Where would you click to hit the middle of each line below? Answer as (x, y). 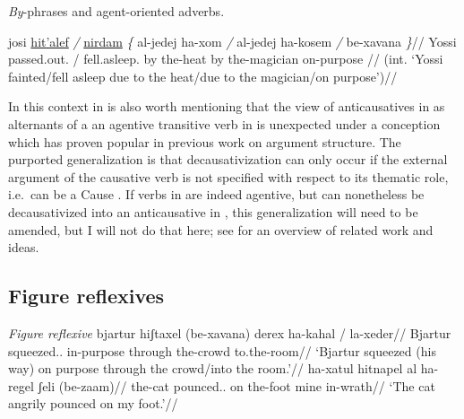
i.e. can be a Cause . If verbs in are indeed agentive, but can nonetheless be (216, 194)
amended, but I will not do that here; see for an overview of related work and (221, 229)
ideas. (24, 247)
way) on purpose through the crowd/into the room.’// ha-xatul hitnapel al (213, 368)
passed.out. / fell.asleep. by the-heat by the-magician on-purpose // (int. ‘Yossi (226, 59)
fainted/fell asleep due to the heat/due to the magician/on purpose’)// (203, 76)
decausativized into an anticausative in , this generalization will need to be (213, 211)
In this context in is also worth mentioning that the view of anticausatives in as (227, 106)
